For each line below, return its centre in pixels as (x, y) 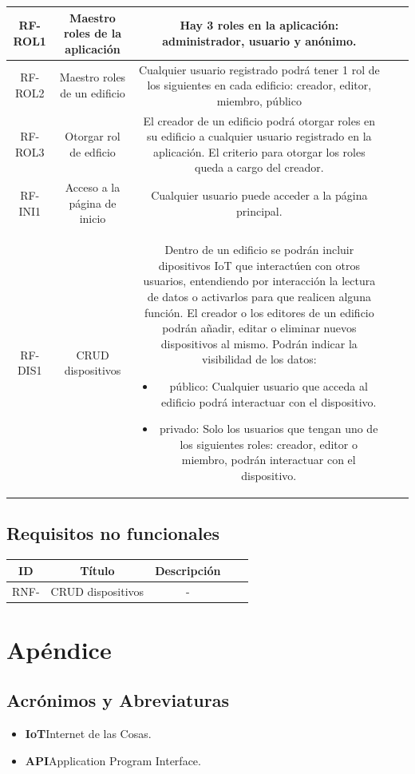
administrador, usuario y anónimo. (259, 40)
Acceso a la (93, 187)
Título (97, 570)
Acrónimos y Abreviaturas (118, 700)
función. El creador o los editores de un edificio (259, 312)
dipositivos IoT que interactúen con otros (259, 265)
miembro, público (259, 100)
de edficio (93, 151)
